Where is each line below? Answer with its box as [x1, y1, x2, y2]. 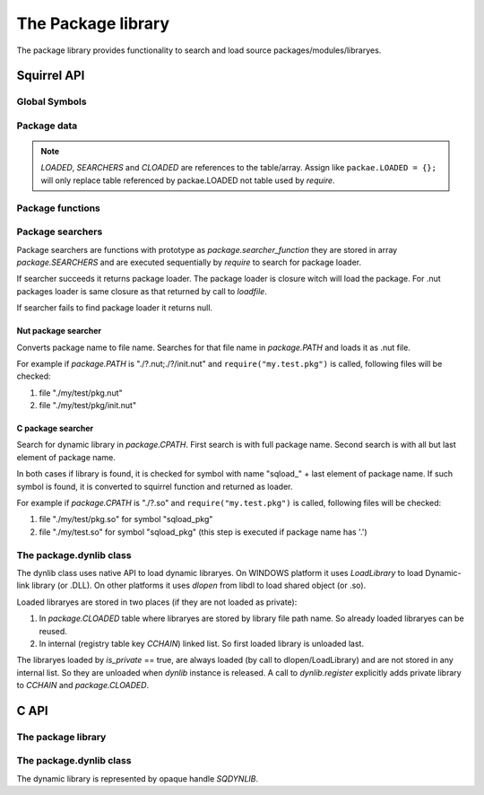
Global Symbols [16, 95, 87, 108]
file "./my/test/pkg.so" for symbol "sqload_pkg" [39, 514, 213, 525]
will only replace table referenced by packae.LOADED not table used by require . [40, 175, 335, 186]
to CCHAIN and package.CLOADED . [16, 680, 150, 691]
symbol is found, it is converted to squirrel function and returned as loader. [16, 481, 293, 492]
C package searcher [16, 423, 94, 434]
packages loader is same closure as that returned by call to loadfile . [16, 285, 268, 296]
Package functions [16, 202, 100, 214]
